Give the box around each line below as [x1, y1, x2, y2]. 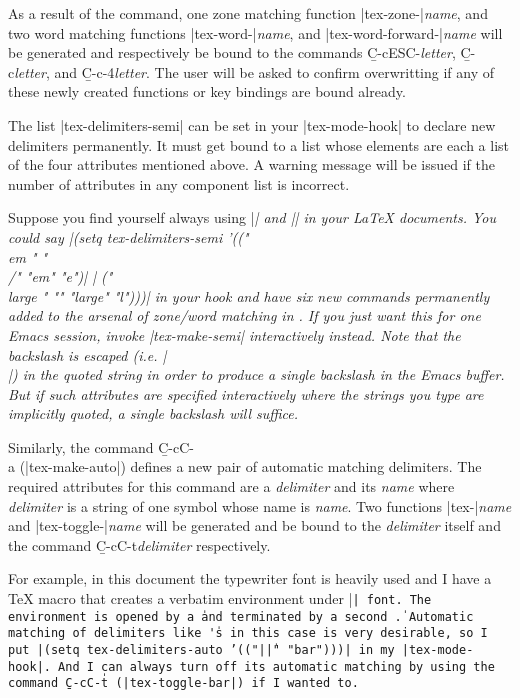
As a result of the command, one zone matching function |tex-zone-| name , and [8, 3, 488, 23]
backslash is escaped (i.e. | [8, 344, 167, 365]
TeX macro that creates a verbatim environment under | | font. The [8, 588, 432, 609]
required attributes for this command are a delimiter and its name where [8, 476, 455, 497]
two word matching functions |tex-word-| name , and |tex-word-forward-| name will [8, 22, 503, 43]
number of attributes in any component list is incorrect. [8, 173, 350, 194]
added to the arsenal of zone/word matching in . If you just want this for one [8, 305, 481, 326]
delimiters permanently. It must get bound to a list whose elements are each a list [8, 134, 510, 155]
